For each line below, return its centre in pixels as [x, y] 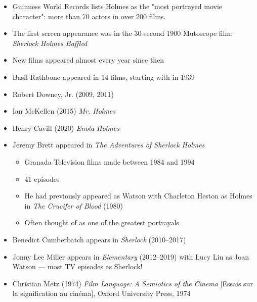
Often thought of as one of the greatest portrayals [102, 222]
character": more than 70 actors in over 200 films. [89, 16]
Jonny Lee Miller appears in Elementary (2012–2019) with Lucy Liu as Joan [131, 256]
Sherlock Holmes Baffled [50, 43]
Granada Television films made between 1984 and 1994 [110, 161]
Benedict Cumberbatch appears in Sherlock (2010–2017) [99, 239]
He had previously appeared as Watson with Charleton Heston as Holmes [138, 196]
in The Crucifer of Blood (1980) [74, 205]
